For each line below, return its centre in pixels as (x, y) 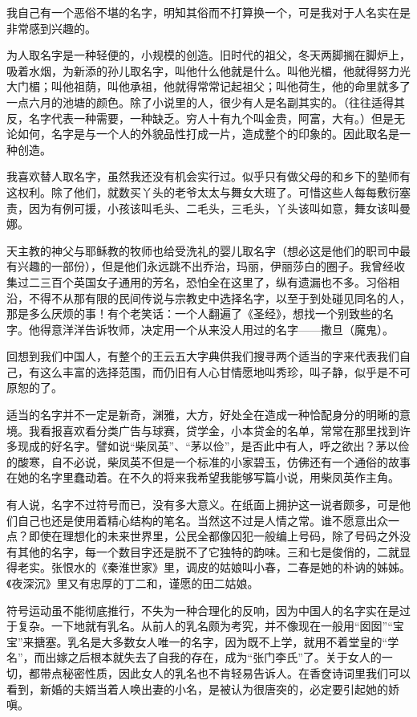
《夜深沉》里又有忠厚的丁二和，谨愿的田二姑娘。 (133, 583)
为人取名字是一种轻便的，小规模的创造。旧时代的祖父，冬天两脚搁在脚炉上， (208, 55)
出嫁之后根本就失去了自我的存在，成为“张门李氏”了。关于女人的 (213, 657)
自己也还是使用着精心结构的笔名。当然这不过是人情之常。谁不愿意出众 (202, 520)
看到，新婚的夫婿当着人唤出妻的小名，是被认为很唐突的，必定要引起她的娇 (203, 688)
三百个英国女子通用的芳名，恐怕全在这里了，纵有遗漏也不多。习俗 (214, 281)
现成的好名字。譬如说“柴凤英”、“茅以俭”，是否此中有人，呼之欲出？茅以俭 (213, 446)
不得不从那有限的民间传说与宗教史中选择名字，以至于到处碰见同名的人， (219, 297)
